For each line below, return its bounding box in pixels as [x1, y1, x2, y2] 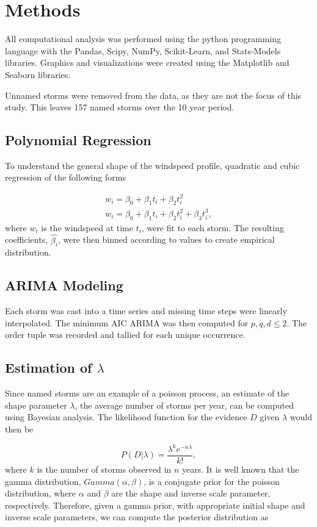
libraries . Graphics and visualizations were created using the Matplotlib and [5, 56, 290, 69]
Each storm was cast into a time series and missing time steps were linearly [5, 304, 287, 317]
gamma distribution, [5, 475, 81, 487]
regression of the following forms [5, 171, 126, 184]
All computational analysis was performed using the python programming [5, 32, 282, 45]
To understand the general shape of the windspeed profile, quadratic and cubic [5, 159, 300, 171]
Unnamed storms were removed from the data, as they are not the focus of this [5, 88, 302, 101]
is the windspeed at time [41, 221, 133, 234]
